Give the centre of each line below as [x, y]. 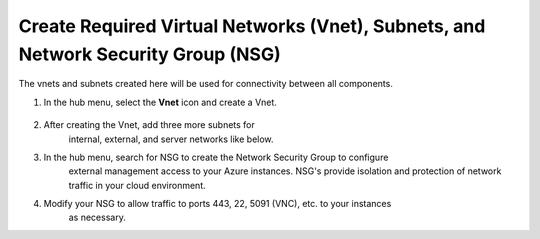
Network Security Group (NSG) [149, 54]
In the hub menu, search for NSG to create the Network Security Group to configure [216, 157]
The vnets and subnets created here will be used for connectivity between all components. [206, 84]
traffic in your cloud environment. [137, 185]
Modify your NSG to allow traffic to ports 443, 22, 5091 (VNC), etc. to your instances [217, 204]
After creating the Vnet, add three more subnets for [149, 125]
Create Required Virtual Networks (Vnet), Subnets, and [252, 26]
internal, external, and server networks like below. [171, 139]
